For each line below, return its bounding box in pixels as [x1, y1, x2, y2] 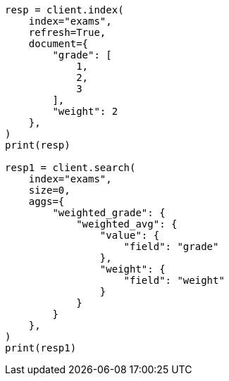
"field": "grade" [123, 241, 219, 252]
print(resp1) [5, 342, 77, 354]
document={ [28, 38, 89, 49]
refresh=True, [28, 27, 106, 38]
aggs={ [28, 196, 65, 207]
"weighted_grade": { [52, 207, 166, 218]
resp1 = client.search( [5, 162, 136, 173]
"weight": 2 [52, 106, 118, 117]
